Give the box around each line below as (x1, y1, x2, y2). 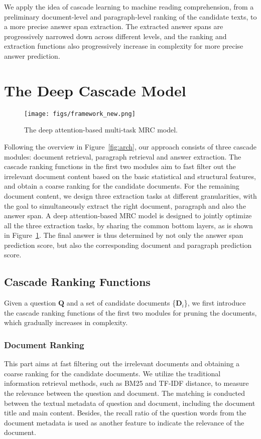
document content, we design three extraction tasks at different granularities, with (4, 190, 257, 201)
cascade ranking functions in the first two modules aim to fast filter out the (4, 161, 236, 172)
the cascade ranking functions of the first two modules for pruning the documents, (4, 307, 257, 318)
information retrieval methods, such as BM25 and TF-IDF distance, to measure (4, 378, 249, 388)
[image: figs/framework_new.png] (24, 110, 136, 117)
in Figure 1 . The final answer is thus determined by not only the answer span (4, 230, 243, 240)
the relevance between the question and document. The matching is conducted (4, 388, 245, 398)
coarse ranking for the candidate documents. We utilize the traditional (4, 368, 221, 378)
